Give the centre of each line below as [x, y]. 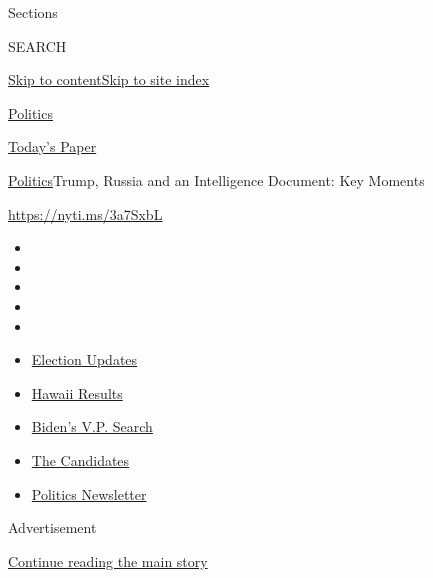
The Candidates [80, 459]
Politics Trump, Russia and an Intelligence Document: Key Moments [216, 179]
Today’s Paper [52, 146]
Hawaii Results [77, 392]
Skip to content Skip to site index [109, 79]
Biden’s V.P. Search [92, 426]
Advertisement [52, 527]
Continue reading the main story [108, 560]
